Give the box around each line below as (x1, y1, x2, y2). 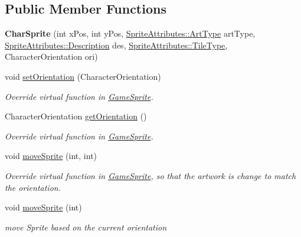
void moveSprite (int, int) (5, 150, 97, 162)
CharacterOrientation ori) (5, 50, 98, 63)
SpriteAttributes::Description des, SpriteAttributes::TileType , (5, 38, 228, 51)
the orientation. (5, 181, 61, 193)
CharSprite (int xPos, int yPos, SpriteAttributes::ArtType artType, (5, 27, 256, 40)
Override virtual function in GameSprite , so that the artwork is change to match (5, 169, 296, 181)
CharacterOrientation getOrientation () (5, 110, 147, 122)
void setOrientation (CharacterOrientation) (5, 70, 161, 82)
